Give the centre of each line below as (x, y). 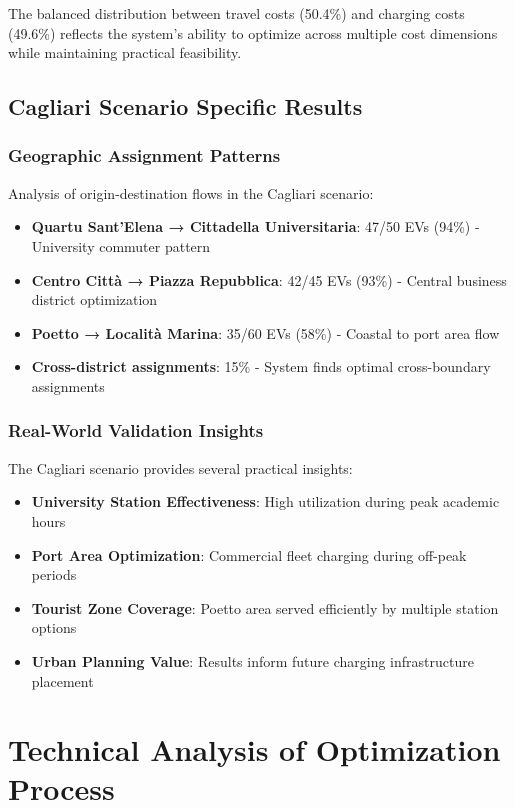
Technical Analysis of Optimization (254, 749)
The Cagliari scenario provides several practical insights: (180, 467)
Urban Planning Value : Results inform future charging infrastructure (252, 660)
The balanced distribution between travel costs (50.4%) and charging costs (236, 13)
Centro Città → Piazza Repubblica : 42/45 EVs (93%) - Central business (269, 279)
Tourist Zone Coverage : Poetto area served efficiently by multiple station (265, 607)
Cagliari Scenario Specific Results (185, 106)
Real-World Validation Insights (136, 430)
